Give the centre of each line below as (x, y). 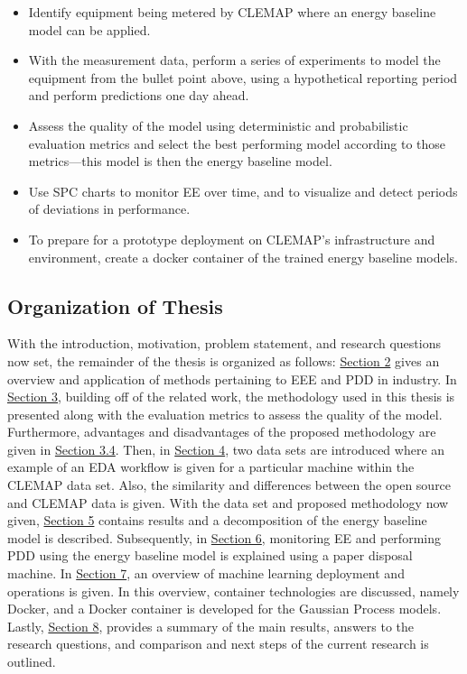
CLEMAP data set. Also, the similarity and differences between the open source (229, 485)
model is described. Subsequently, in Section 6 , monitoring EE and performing (224, 537)
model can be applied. (89, 29)
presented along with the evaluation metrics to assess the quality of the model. (225, 414)
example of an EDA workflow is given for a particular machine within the (211, 467)
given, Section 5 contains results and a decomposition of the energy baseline (217, 520)
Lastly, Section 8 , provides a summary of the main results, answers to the (211, 626)
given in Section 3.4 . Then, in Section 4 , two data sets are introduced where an (226, 449)
